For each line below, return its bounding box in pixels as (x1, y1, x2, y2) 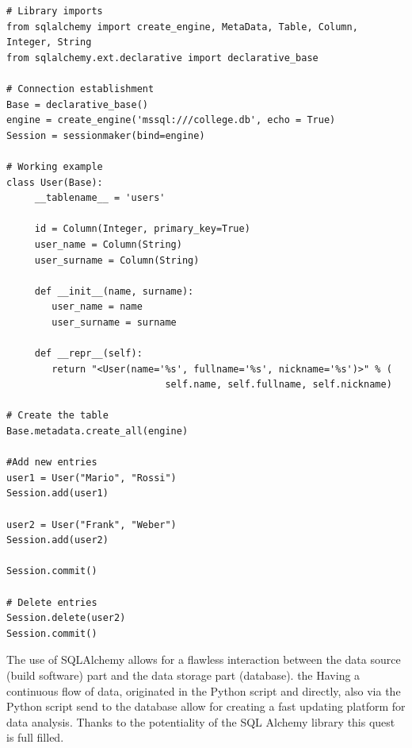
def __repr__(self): (34, 348, 143, 360)
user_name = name (51, 301, 143, 313)
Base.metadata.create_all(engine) (6, 426, 189, 438)
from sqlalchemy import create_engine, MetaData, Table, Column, (6, 21, 358, 33)
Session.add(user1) (6, 488, 109, 499)
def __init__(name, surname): (34, 285, 194, 297)
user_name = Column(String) (34, 238, 182, 250)
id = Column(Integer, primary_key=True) (34, 223, 250, 235)
